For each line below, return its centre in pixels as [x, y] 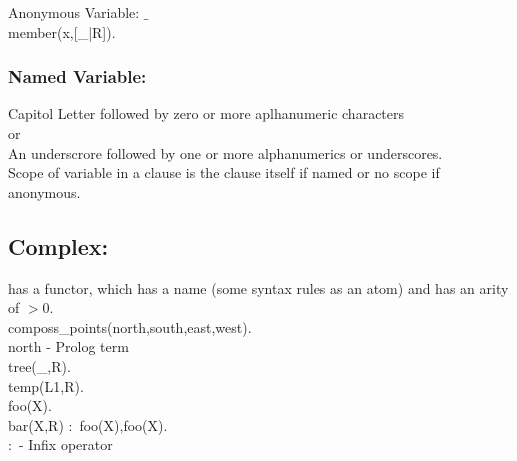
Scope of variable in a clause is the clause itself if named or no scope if [224, 172]
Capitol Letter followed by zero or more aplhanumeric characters [206, 113]
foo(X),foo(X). [123, 424]
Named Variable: [77, 76]
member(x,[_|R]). [62, 31]
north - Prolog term [68, 346]
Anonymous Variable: [74, 12]
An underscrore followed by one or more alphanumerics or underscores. [225, 152]
